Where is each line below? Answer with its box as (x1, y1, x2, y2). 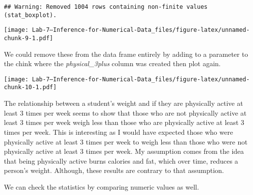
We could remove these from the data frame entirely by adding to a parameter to (4, 49, 248, 59)
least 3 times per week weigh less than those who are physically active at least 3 (4, 117, 245, 127)
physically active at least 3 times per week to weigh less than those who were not (4, 136, 248, 146)
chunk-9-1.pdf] (4, 34, 53, 42)
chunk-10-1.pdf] (4, 84, 57, 91)
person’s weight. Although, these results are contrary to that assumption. (4, 165, 224, 175)
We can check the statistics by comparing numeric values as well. (4, 181, 199, 192)
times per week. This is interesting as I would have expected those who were (4, 126, 233, 137)
